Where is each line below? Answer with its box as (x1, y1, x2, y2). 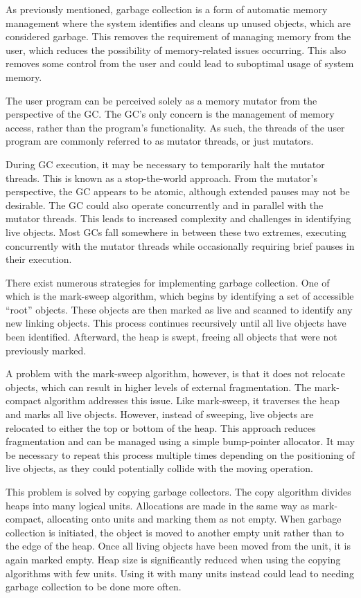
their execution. (6, 252, 72, 266)
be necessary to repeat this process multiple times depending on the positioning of (6, 447, 355, 462)
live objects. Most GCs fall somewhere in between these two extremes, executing (6, 224, 346, 239)
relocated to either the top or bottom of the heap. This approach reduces (6, 420, 316, 435)
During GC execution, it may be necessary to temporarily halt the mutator (6, 156, 325, 171)
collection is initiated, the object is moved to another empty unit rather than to (6, 525, 344, 539)
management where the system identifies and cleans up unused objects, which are (6, 15, 351, 30)
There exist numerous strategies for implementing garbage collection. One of (6, 275, 330, 289)
